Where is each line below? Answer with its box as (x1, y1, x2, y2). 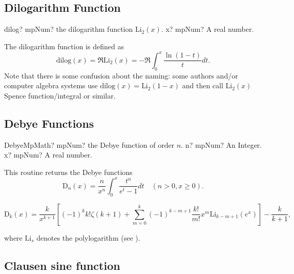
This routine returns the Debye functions (4, 166, 133, 177)
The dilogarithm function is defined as (4, 41, 124, 51)
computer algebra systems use (4, 80, 98, 91)
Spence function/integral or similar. (4, 90, 116, 101)
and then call (182, 80, 223, 91)
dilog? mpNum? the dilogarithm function (4, 24, 133, 34)
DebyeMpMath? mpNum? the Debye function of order (4, 139, 175, 150)
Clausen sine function (4, 257, 120, 273)
